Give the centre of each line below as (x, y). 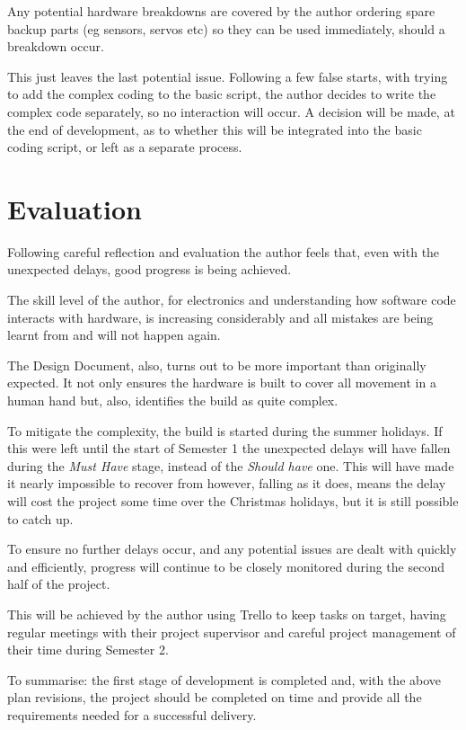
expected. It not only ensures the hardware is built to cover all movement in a (222, 383)
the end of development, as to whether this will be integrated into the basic (215, 129)
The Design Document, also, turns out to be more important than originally (217, 365)
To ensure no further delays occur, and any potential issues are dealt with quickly (232, 549)
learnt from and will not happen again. (114, 335)
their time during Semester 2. (88, 650)
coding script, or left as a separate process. (125, 147)
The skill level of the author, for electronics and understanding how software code (232, 300)
